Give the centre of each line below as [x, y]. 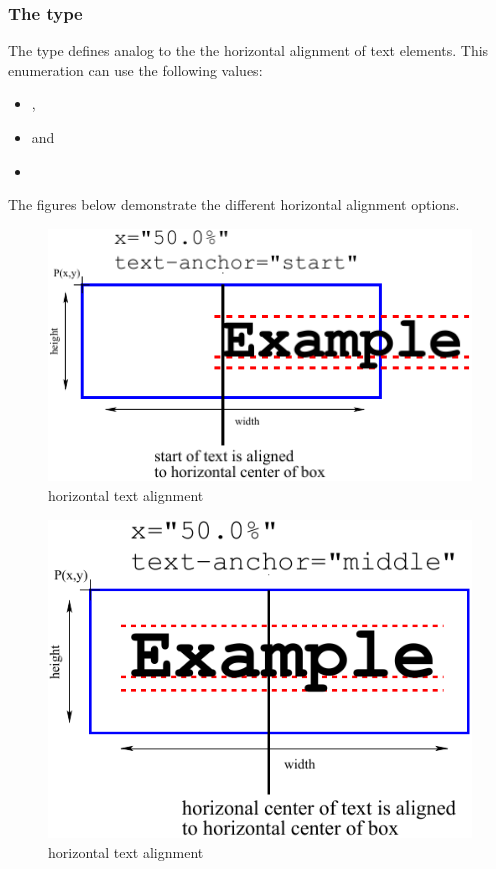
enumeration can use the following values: [135, 69]
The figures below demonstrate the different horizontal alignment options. [234, 204]
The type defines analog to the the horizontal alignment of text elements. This [248, 50]
